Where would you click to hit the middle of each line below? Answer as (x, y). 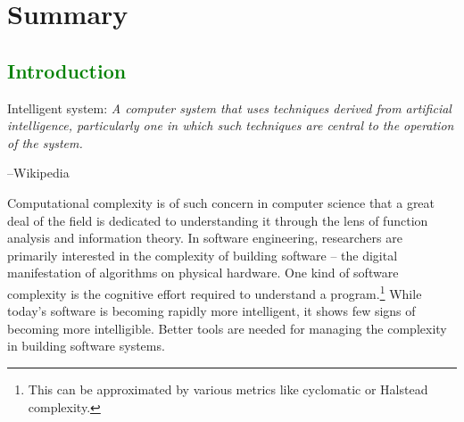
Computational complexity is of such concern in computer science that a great (221, 202)
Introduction (67, 70)
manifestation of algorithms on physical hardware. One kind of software (203, 273)
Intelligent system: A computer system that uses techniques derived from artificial (229, 108)
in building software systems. (86, 346)
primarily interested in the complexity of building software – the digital (203, 255)
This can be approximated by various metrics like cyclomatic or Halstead (228, 389)
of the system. (45, 142)
